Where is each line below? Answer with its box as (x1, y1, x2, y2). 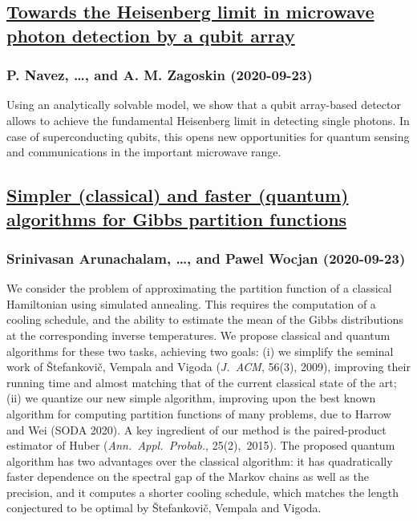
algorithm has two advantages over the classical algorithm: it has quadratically (6, 452, 393, 469)
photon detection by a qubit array (6, 22, 295, 47)
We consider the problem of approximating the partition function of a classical (6, 280, 392, 297)
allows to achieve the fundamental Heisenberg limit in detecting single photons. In (6, 111, 410, 128)
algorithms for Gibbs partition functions (6, 206, 347, 231)
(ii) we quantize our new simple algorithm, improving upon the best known (6, 390, 376, 406)
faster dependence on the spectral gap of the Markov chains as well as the (6, 468, 369, 485)
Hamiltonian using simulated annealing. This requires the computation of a (6, 295, 376, 312)
